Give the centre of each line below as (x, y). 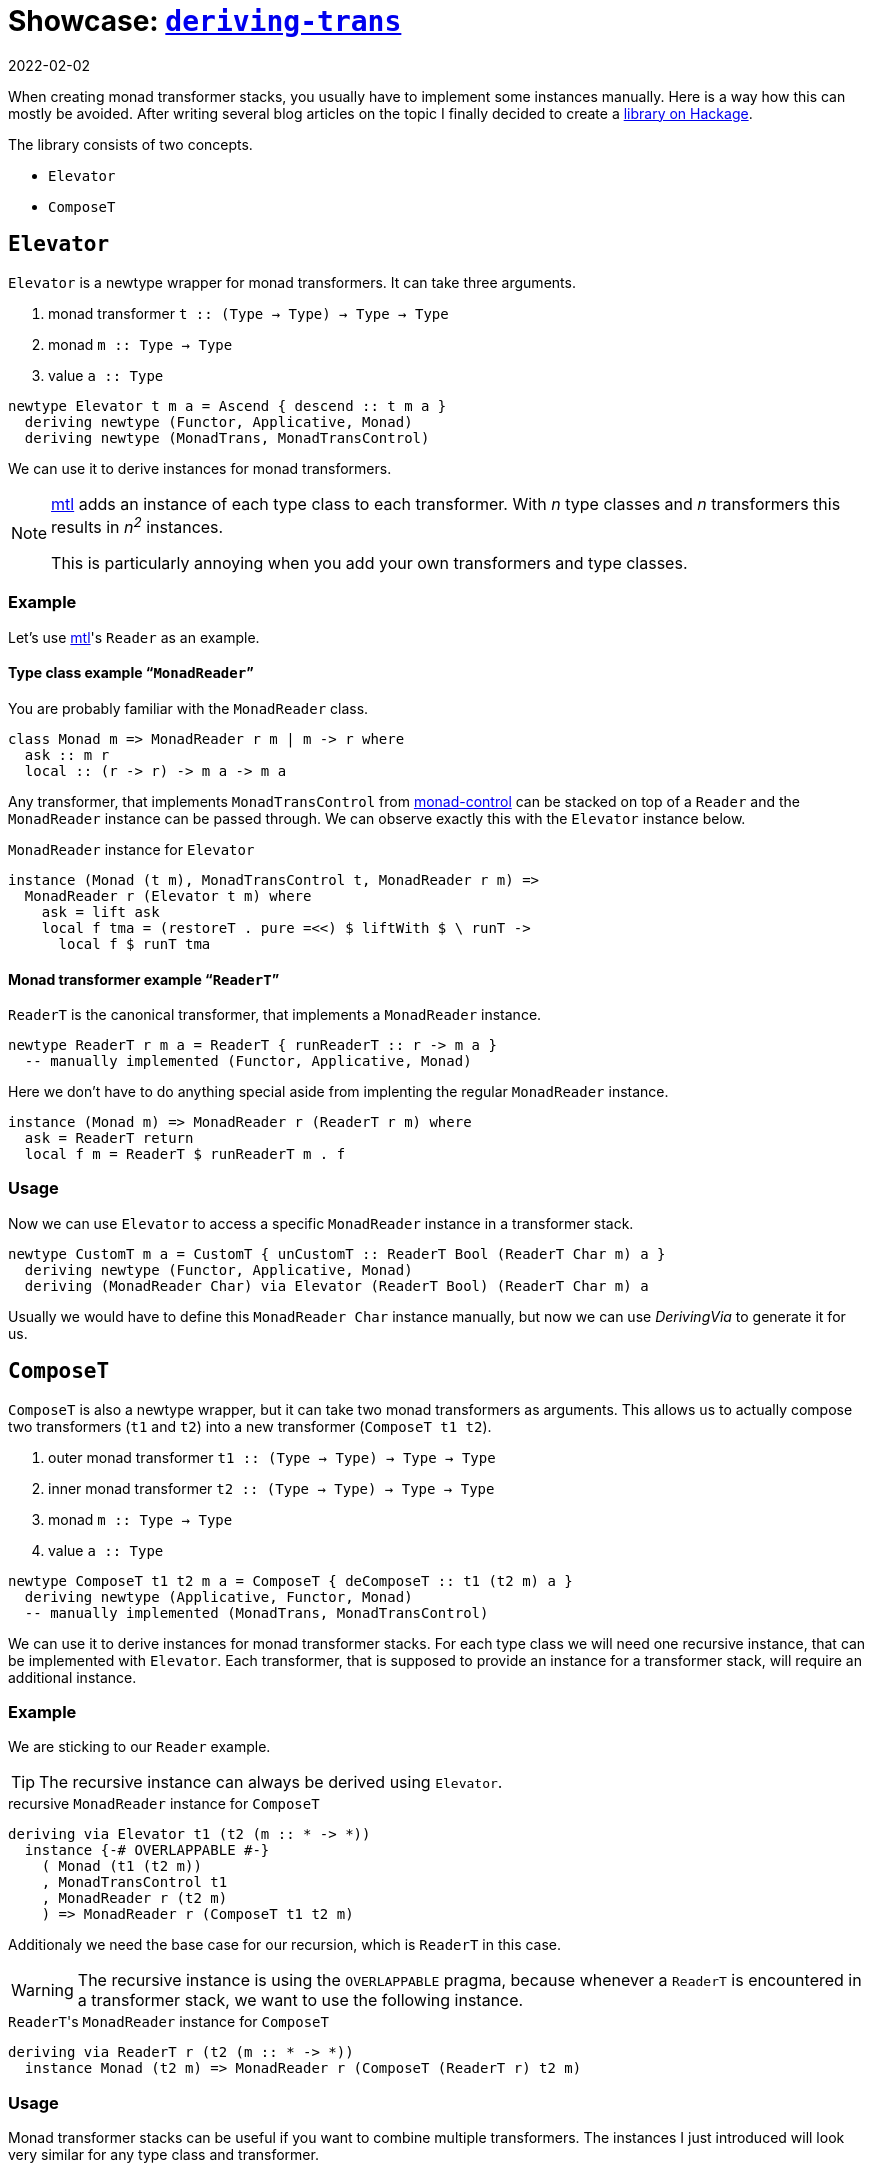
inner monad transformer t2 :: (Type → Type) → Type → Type (271, 1488)
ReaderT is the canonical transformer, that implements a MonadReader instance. (275, 1015)
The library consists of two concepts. (130, 144)
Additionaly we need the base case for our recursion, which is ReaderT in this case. (285, 1945)
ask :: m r (67, 754)
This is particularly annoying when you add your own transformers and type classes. (369, 562)
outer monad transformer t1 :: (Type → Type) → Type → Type (272, 1457)
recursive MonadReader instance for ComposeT (164, 1804)
